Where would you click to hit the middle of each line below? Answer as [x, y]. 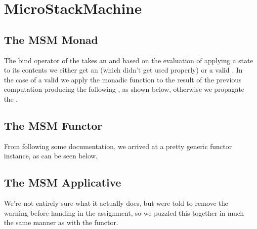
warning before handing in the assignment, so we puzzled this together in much [124, 212]
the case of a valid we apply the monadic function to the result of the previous [123, 79]
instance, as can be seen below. [51, 156]
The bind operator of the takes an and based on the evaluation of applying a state [128, 60]
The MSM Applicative [63, 182]
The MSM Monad [51, 39]
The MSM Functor [53, 125]
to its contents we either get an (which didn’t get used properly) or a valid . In [123, 70]
